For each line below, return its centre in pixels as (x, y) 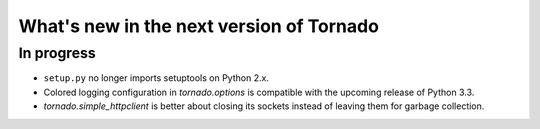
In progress (57, 53)
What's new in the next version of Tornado (199, 26)
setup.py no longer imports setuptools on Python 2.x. (156, 78)
